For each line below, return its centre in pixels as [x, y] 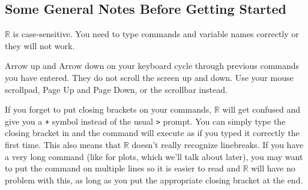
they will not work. [40, 45]
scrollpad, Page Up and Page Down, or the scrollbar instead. [116, 89]
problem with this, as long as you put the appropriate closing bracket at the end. [154, 180]
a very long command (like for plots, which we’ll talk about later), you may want [154, 156]
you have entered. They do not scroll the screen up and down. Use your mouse [149, 77]
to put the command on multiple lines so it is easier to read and [122, 168]
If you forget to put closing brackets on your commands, [108, 109]
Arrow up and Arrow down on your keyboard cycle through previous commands [152, 66]
